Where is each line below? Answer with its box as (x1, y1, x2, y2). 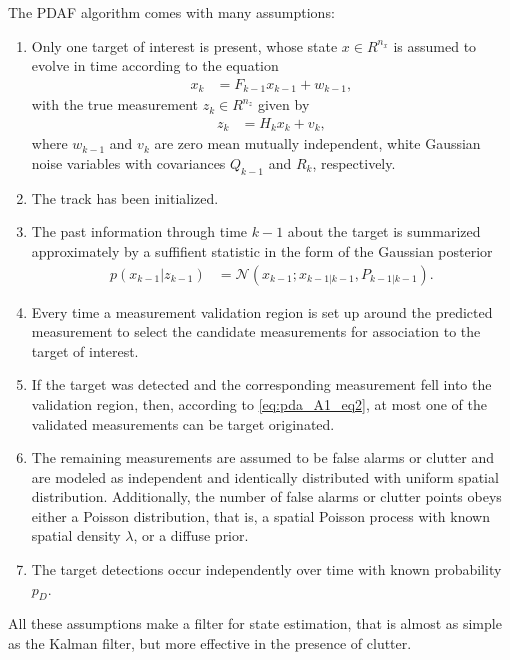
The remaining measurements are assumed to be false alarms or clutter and (31, 447, 495, 468)
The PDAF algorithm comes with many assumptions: (8, 2, 335, 22)
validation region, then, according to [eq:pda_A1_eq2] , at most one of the (31, 393, 487, 414)
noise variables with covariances (31, 152, 226, 173)
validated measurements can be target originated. (31, 413, 335, 434)
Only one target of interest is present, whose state (31, 35, 338, 56)
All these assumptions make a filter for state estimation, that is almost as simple (8, 613, 502, 634)
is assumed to (393, 35, 477, 56)
